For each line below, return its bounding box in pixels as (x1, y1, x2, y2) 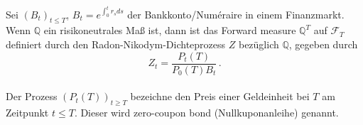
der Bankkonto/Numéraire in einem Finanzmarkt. (127, 6, 345, 21)
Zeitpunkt (6, 105, 49, 120)
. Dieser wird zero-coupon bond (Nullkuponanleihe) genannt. (74, 105, 339, 120)
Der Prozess (6, 89, 58, 104)
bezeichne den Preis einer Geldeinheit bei (130, 89, 310, 104)
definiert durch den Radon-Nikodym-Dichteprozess (6, 37, 226, 51)
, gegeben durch (288, 37, 358, 51)
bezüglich (238, 37, 279, 51)
